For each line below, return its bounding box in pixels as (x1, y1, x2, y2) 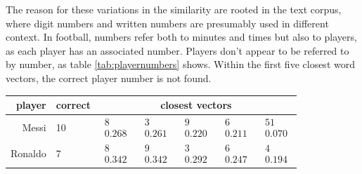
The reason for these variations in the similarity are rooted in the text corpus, (6, 2, 342, 16)
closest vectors (160, 98, 232, 112)
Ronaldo (11, 146, 46, 161)
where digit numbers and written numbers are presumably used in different (6, 15, 329, 30)
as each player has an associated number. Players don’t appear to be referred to (6, 43, 349, 58)
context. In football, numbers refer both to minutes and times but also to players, (6, 29, 357, 44)
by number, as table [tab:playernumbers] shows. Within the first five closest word (6, 57, 355, 72)
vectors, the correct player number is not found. (6, 70, 212, 85)
